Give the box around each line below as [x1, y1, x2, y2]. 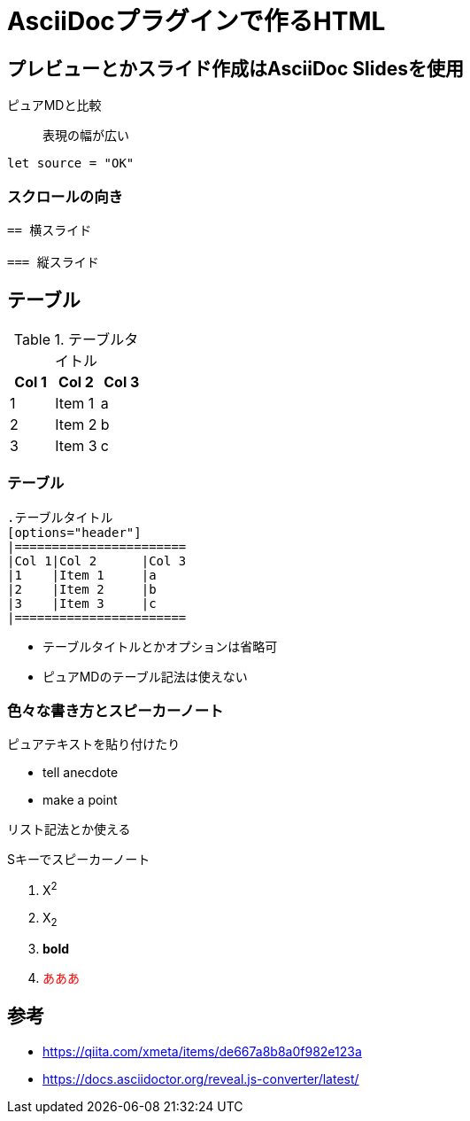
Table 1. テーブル [13, 330, 125, 348]
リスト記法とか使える [7, 821, 131, 837]
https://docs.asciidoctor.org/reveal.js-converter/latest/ [42, 1070, 359, 1086]
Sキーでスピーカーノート [7, 852, 150, 868]
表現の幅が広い [42, 128, 129, 144]
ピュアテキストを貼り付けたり [7, 736, 181, 752]
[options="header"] [7, 525, 142, 540]
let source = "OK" [7, 156, 135, 171]
